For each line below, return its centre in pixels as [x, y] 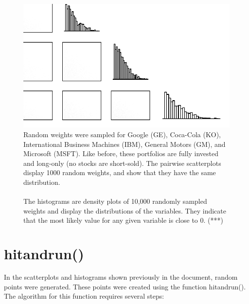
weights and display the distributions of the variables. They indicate [125, 210]
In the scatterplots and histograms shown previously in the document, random [121, 277]
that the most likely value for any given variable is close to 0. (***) [123, 220]
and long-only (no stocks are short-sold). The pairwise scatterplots [122, 163]
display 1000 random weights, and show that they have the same [120, 172]
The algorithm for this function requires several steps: [84, 296]
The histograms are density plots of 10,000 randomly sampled [115, 201]
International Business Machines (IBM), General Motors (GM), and [124, 144]
